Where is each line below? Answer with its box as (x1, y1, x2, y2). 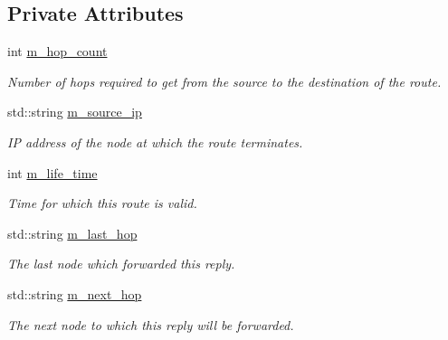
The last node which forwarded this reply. (7, 254, 235, 273)
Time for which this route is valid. (7, 194, 197, 212)
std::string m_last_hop (7, 223, 138, 242)
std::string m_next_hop (7, 284, 142, 303)
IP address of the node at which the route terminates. (7, 132, 303, 151)
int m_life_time (7, 163, 98, 182)
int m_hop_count (7, 42, 108, 61)
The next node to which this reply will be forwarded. (7, 315, 294, 334)
